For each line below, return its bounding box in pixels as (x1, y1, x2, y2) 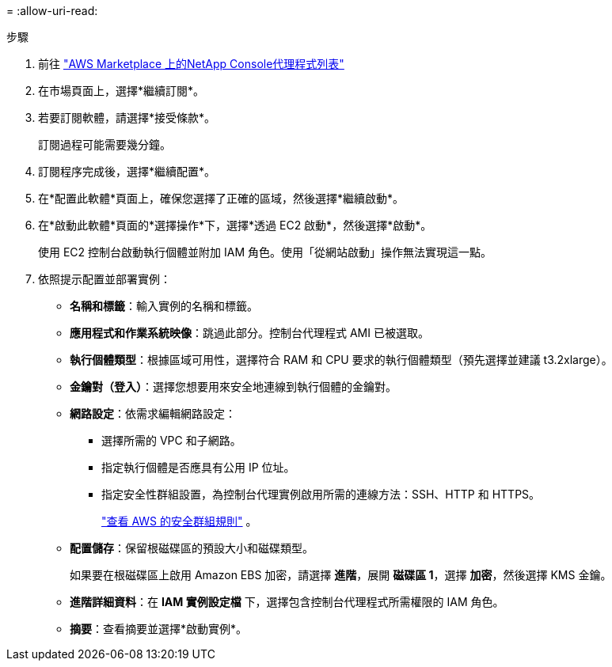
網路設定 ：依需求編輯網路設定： (70, 407, 236, 420)
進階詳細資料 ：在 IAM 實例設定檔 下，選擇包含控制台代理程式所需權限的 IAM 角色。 (70, 595, 504, 608)
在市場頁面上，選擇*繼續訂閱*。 (38, 84, 205, 97)
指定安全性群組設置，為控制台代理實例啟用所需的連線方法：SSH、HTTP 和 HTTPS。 (101, 487, 541, 501)
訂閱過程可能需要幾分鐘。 (38, 138, 171, 151)
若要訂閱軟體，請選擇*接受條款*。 (38, 111, 216, 124)
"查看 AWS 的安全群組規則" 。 (101, 514, 257, 528)
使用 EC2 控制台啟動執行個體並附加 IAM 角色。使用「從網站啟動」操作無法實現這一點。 (38, 245, 492, 259)
